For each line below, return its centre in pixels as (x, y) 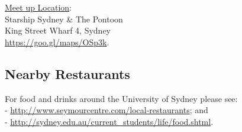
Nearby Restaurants (67, 73)
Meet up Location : (38, 7)
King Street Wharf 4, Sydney (58, 30)
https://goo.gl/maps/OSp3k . (57, 42)
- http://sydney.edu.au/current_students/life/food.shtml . (109, 121)
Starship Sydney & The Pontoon (64, 19)
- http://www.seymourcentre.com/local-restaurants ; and (107, 110)
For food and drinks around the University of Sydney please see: (121, 98)
